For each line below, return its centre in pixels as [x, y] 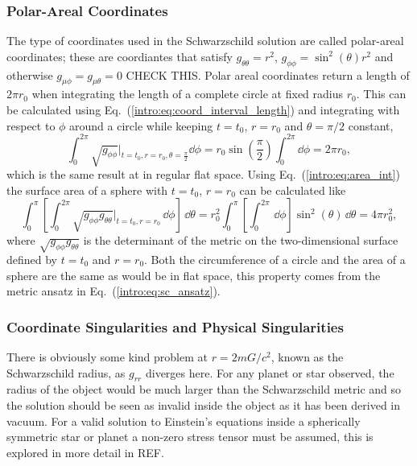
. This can [381, 94]
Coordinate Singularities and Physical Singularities [175, 326]
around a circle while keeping [141, 125]
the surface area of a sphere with [87, 190]
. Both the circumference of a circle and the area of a [275, 260]
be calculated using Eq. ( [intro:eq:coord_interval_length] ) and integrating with [203, 109]
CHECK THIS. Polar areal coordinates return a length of [268, 74]
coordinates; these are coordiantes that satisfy [120, 56]
